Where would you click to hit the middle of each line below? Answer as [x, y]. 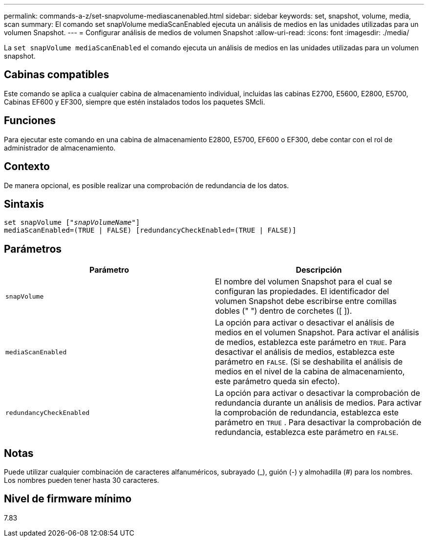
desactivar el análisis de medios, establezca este [305, 352]
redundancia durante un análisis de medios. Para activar [318, 403]
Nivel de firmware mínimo [68, 499]
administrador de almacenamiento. [60, 148]
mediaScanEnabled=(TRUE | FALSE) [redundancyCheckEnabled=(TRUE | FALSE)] [150, 230]
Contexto [27, 167]
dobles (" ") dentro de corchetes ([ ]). [284, 311]
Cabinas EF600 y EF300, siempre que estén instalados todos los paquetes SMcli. [135, 102]
